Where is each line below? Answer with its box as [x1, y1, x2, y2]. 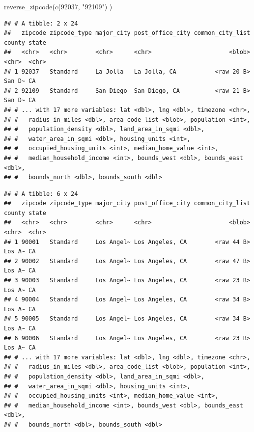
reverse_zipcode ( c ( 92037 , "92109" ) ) [4, 1, 113, 11]
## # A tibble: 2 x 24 [4, 20, 78, 27]
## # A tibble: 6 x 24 [4, 190, 78, 197]
